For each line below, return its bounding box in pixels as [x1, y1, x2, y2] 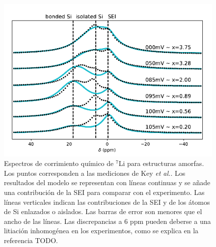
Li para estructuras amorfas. [118, 158, 204, 168]
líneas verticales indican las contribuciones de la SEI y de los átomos [4, 196, 210, 207]
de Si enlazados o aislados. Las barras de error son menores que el [4, 206, 202, 217]
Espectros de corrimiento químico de [4, 158, 114, 168]
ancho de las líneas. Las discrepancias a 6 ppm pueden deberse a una [4, 216, 211, 226]
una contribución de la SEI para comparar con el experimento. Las [4, 187, 205, 197]
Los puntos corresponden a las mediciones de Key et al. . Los [4, 167, 186, 178]
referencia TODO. [4, 235, 58, 246]
